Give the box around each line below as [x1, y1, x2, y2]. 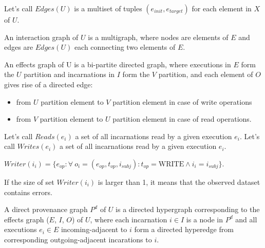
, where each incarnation [90, 214, 167, 224]
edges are [4, 42, 33, 52]
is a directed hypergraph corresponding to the [116, 204, 260, 215]
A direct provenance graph [4, 204, 88, 215]
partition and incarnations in [24, 69, 115, 80]
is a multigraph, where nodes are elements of [88, 31, 229, 42]
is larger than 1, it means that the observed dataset [98, 176, 260, 187]
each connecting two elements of [74, 42, 176, 52]
